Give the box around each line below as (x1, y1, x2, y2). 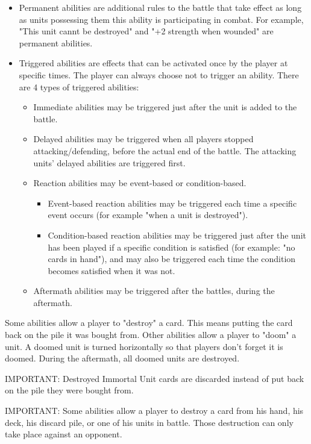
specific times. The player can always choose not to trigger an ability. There (19, 68, 299, 81)
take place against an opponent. (5, 428, 122, 440)
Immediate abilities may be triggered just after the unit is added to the (33, 101, 297, 113)
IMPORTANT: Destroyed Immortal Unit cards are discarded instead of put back (5, 372, 304, 384)
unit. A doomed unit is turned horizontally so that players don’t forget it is (5, 340, 283, 352)
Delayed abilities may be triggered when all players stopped (33, 133, 254, 145)
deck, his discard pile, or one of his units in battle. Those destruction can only (5, 416, 294, 428)
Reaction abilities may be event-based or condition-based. (33, 177, 247, 189)
